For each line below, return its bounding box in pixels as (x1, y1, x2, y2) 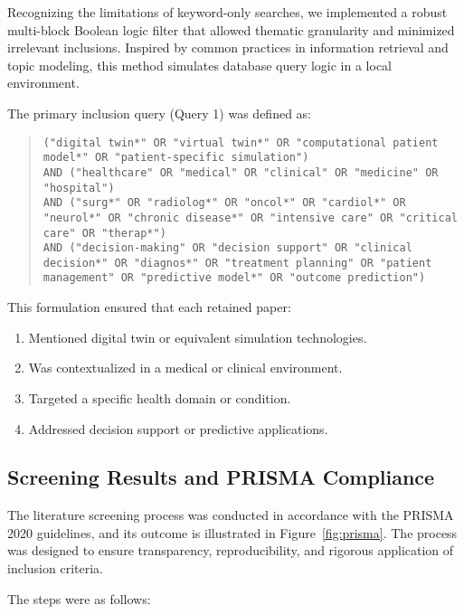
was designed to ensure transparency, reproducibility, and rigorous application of (7, 541, 454, 560)
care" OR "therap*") (43, 226, 166, 240)
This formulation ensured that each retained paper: (7, 298, 291, 316)
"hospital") (43, 181, 115, 194)
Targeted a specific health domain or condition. (28, 388, 291, 407)
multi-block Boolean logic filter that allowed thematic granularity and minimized (7, 20, 455, 39)
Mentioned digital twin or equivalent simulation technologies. (28, 327, 367, 346)
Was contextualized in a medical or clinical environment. (28, 358, 343, 377)
